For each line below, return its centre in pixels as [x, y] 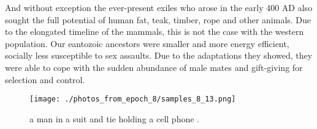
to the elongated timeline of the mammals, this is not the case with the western [155, 31]
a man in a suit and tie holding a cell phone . [114, 118]
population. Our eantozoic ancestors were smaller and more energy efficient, [147, 43]
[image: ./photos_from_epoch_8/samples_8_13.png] [133, 99]
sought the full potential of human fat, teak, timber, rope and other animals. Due [158, 19]
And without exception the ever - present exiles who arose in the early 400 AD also [159, 7]
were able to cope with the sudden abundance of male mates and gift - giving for [154, 67]
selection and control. [45, 79]
